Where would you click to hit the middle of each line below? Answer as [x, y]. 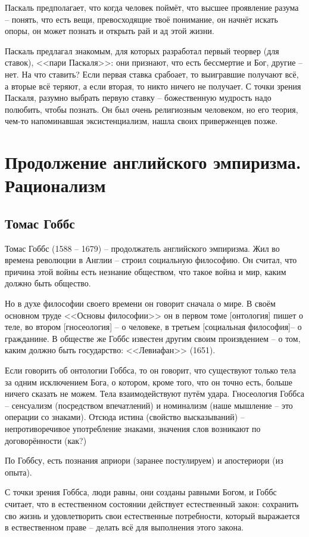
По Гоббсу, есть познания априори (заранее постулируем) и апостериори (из [144, 460]
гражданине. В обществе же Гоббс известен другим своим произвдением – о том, [153, 338]
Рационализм [55, 185]
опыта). [18, 472]
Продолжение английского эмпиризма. [153, 162]
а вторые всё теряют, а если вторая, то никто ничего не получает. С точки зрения [153, 86]
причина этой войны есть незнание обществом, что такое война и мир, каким [146, 271]
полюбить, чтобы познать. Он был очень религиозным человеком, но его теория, [152, 109]
